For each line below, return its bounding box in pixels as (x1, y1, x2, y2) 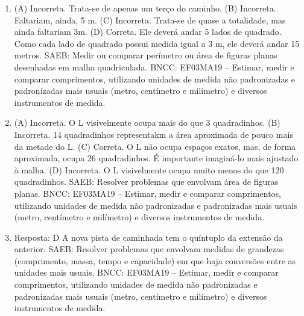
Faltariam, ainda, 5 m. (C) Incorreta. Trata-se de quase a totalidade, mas (14, 13, 286, 26)
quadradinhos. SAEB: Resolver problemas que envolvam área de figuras (14, 175, 279, 188)
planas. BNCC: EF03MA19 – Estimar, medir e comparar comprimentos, (14, 187, 281, 199)
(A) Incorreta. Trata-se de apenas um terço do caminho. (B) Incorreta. (14, 2, 276, 14)
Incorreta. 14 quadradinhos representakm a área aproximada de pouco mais (14, 128, 293, 140)
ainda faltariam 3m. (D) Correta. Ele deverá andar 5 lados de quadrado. (14, 25, 282, 38)
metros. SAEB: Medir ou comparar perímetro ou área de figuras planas (14, 49, 277, 61)
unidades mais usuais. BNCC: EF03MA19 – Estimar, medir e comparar (14, 266, 279, 279)
